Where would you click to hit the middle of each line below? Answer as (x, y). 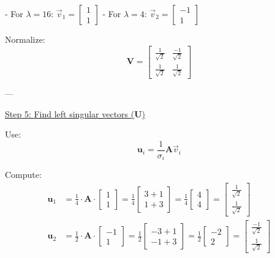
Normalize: (25, 39)
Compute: (23, 175)
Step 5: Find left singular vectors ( (70, 113)
